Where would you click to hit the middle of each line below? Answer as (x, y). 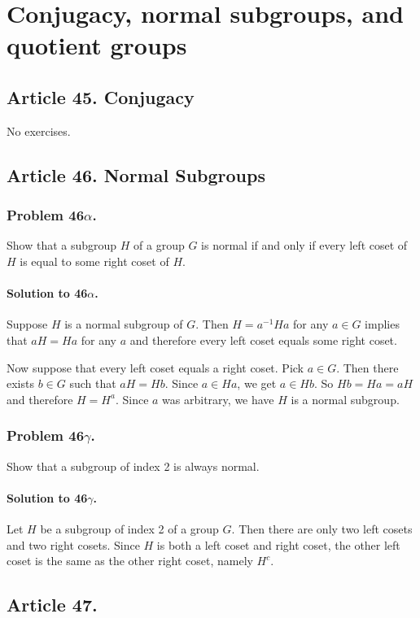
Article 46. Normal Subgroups (136, 174)
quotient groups (97, 45)
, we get (257, 383)
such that (93, 383)
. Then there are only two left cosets (322, 528)
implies (382, 324)
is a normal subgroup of (124, 324)
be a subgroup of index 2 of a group (129, 528)
